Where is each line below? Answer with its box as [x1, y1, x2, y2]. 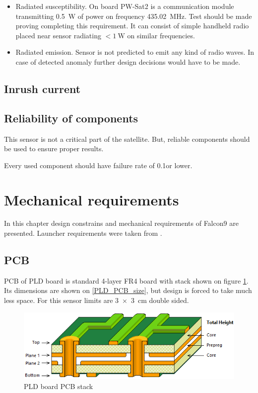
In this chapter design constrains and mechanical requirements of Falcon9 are [4, 218, 239, 228]
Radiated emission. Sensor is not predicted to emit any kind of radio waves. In [15, 47, 254, 57]
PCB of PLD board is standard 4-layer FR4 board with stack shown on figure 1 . [4, 275, 249, 286]
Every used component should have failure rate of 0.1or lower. [4, 160, 193, 170]
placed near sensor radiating [15, 30, 101, 40]
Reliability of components [4, 110, 138, 125]
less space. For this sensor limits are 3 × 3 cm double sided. [4, 295, 189, 305]
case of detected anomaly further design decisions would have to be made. [15, 56, 241, 67]
